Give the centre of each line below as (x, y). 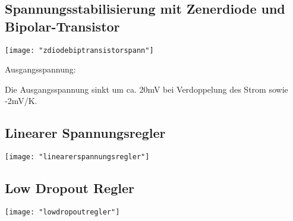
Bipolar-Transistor (62, 26)
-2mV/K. (21, 101)
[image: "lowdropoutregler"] (62, 212)
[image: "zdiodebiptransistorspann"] (79, 50)
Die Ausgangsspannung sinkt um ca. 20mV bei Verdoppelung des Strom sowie (146, 89)
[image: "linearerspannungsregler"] (77, 157)
